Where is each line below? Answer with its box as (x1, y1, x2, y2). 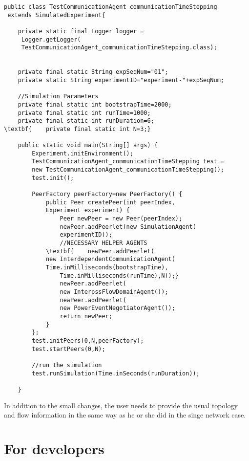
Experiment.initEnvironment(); (32, 150, 133, 157)
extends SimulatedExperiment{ (7, 11, 105, 19)
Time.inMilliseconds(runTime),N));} (60, 272, 179, 279)
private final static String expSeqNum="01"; (18, 68, 168, 76)
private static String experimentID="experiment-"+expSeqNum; (18, 76, 225, 84)
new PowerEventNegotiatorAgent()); (60, 305, 175, 312)
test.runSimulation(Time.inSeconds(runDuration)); (32, 370, 200, 377)
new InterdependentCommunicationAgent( (45, 256, 175, 263)
